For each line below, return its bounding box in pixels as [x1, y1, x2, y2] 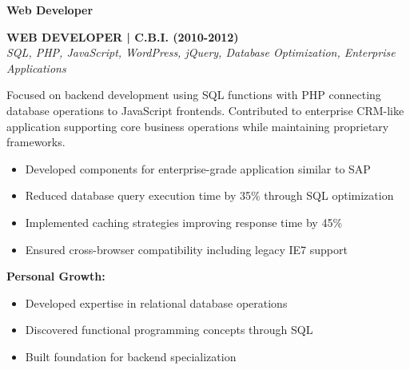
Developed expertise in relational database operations [25, 294, 288, 311]
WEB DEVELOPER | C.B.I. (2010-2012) [6, 28, 239, 45]
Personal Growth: [6, 268, 105, 284]
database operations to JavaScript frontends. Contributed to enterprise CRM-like [6, 101, 404, 118]
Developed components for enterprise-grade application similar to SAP [25, 160, 371, 177]
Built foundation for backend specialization [25, 348, 237, 364]
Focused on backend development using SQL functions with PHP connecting [6, 86, 381, 103]
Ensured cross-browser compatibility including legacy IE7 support [25, 241, 348, 257]
